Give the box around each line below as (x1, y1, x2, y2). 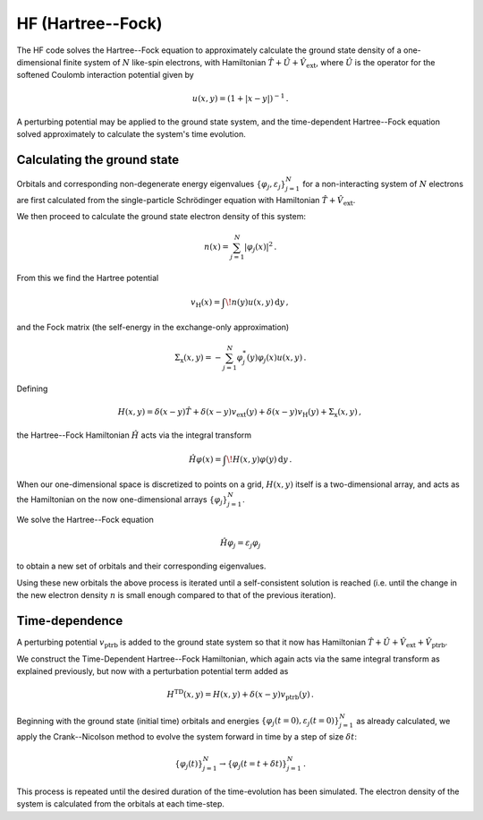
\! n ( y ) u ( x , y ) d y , (225, 297, 289, 308)
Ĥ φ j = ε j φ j (219, 537, 261, 550)
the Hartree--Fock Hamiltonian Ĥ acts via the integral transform (16, 430, 252, 440)
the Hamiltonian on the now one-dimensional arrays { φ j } (16, 493, 228, 507)
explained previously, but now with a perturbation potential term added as (16, 665, 289, 676)
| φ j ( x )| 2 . (244, 240, 277, 254)
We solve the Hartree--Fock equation (16, 514, 154, 525)
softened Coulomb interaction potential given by (16, 70, 194, 81)
